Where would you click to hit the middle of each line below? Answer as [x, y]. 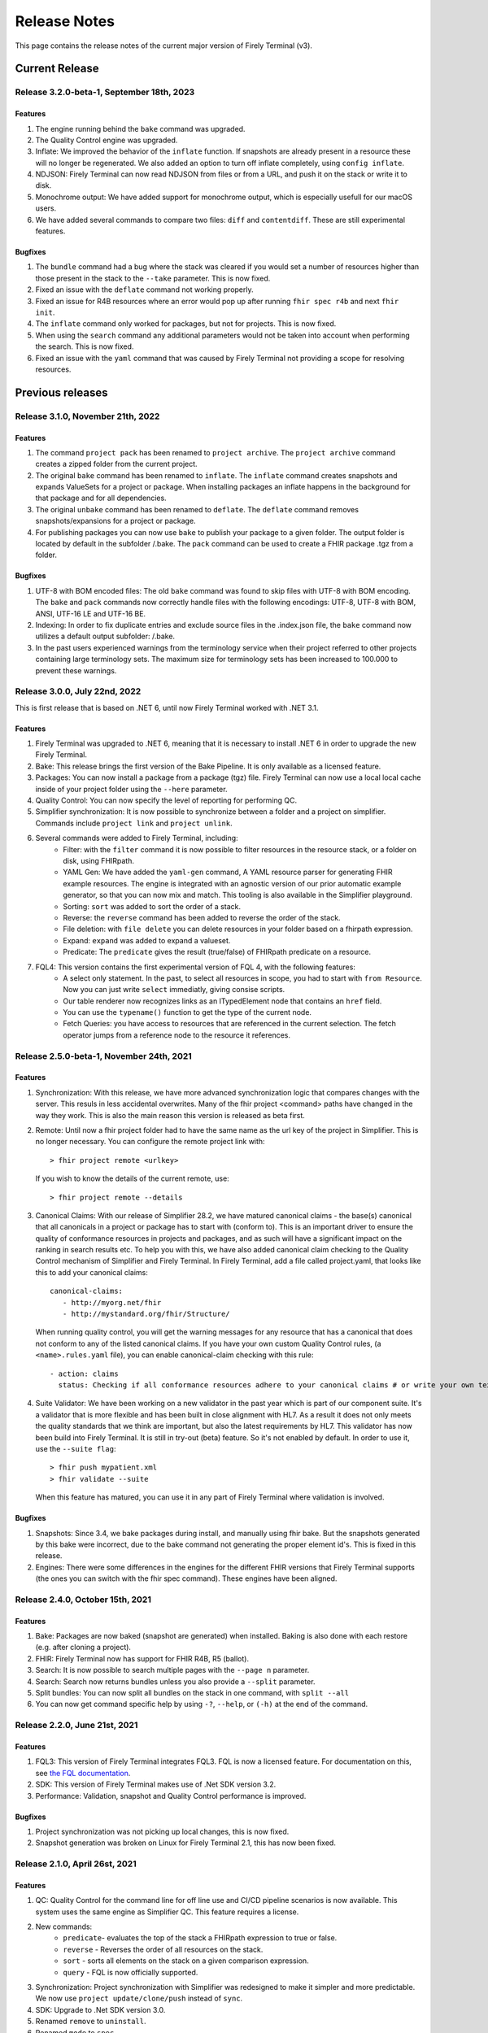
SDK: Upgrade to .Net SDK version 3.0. [100, 2009]
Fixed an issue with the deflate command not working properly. [144, 289]
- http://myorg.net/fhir [112, 1302]
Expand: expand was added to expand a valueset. [147, 940]
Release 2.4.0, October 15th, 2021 [83, 1600]
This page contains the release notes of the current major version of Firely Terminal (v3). [164, 46]
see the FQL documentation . [83, 1773]
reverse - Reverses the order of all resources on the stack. [163, 1949]
